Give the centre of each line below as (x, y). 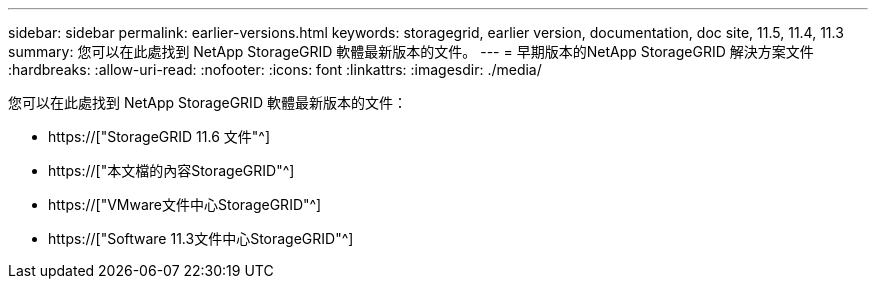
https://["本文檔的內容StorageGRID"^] (171, 170)
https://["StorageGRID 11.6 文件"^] (159, 136)
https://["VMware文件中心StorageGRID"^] (185, 204)
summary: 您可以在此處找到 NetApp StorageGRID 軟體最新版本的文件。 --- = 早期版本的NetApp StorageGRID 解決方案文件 (411, 51)
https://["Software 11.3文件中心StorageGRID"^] (201, 238)
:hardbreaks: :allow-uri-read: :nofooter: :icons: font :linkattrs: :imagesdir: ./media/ (275, 69)
